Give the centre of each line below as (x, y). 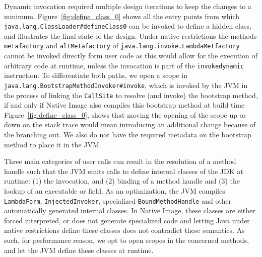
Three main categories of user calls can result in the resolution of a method (120, 161)
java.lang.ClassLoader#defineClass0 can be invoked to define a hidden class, (128, 26)
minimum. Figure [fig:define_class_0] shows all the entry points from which (122, 16)
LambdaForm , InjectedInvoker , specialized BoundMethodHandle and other (118, 200)
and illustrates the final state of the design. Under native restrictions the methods (130, 35)
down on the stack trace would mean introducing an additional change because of (130, 124)
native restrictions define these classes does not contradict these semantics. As (124, 230)
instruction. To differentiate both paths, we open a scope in (96, 75)
